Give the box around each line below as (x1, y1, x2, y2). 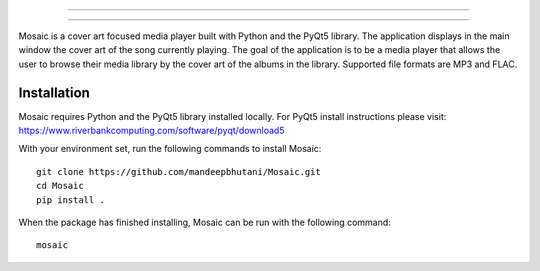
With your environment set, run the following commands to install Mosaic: (18, 143, 322, 155)
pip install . (36, 194, 105, 205)
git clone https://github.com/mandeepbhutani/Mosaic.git (36, 166, 322, 177)
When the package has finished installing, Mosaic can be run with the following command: (18, 216, 392, 229)
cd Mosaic (36, 180, 84, 192)
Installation (18, 84, 90, 101)
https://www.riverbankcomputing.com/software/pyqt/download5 (18, 125, 285, 137)
